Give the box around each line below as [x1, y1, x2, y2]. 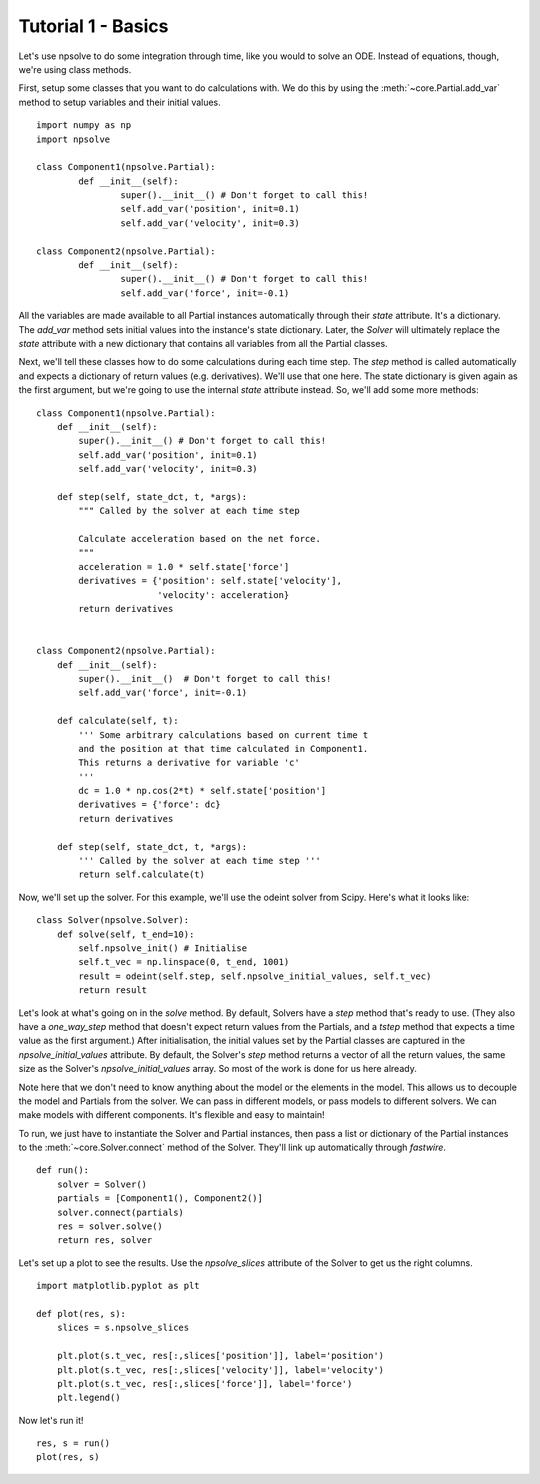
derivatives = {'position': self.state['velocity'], [78, 575, 342, 587]
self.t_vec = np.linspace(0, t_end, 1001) [78, 956, 290, 968]
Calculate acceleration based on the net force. [78, 533, 322, 545]
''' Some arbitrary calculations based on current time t [78, 729, 369, 740]
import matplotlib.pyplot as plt [36, 1280, 200, 1292]
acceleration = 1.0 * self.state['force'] [78, 561, 290, 572]
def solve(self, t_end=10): [56, 928, 195, 940]
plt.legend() [56, 1392, 121, 1404]
